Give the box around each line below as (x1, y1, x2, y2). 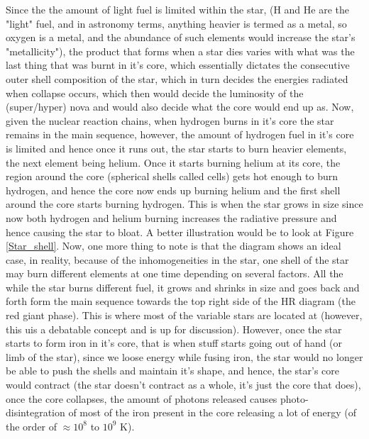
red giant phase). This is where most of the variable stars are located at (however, (6, 308, 363, 323)
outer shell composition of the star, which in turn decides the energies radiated (6, 71, 348, 86)
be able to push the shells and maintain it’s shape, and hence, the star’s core (6, 363, 339, 378)
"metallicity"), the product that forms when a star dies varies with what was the (6, 43, 355, 58)
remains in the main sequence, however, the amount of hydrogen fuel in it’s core (6, 127, 354, 142)
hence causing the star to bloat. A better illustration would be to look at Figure (6, 224, 354, 239)
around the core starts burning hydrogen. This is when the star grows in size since (6, 196, 363, 211)
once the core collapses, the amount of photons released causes (6, 391, 277, 406)
